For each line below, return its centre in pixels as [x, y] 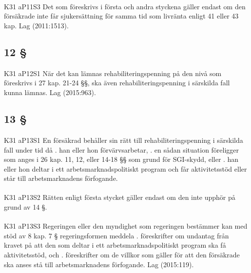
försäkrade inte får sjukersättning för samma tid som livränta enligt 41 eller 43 [121, 16]
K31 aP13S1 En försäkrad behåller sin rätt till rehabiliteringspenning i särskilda [124, 140]
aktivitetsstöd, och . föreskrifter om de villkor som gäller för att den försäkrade [122, 255]
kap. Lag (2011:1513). [36, 25]
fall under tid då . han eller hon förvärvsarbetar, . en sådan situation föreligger [122, 149]
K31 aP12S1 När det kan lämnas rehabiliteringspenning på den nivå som [113, 73]
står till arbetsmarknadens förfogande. [61, 178]
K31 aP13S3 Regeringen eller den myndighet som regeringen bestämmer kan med [126, 226]
